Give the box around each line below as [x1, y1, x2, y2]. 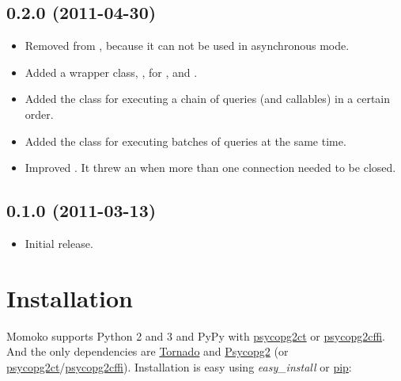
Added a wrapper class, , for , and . [25, 63, 198, 80]
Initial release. [25, 234, 93, 251]
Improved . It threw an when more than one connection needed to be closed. [25, 159, 396, 176]
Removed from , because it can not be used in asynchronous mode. [25, 37, 350, 54]
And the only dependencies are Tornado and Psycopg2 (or [6, 343, 289, 360]
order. [25, 105, 54, 122]
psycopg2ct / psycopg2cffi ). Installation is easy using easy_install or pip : [6, 358, 352, 375]
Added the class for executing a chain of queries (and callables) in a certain [25, 90, 391, 107]
